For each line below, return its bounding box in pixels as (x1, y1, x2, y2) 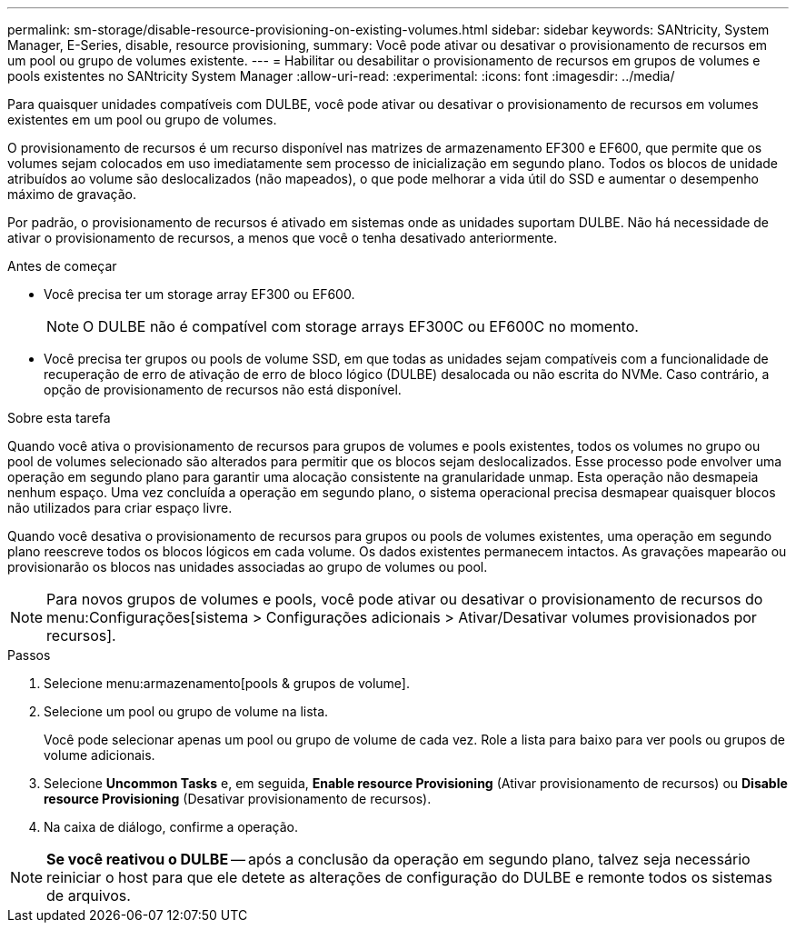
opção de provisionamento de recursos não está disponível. (44, 382, 402, 397)
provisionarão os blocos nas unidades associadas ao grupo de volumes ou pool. (7, 559, 488, 575)
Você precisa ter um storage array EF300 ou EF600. (44, 286, 355, 302)
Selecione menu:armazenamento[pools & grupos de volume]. (44, 675, 410, 691)
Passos (7, 647, 51, 663)
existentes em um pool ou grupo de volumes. (7, 112, 277, 127)
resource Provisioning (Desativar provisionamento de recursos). (44, 791, 432, 806)
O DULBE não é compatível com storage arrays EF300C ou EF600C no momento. (83, 317, 639, 335)
